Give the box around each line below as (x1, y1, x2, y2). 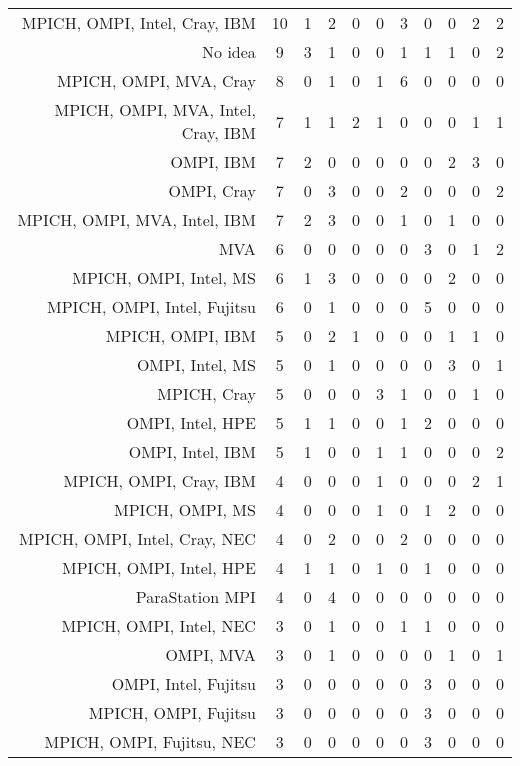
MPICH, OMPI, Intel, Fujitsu (47, 295, 256, 318)
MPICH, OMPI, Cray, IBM (63, 469, 256, 492)
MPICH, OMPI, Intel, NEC (61, 614, 256, 637)
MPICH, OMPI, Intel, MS (72, 266, 256, 289)
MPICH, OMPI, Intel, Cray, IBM (21, 11, 256, 34)
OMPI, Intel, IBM (128, 440, 256, 463)
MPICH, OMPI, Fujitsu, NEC (44, 730, 256, 753)
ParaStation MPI (135, 585, 256, 608)
